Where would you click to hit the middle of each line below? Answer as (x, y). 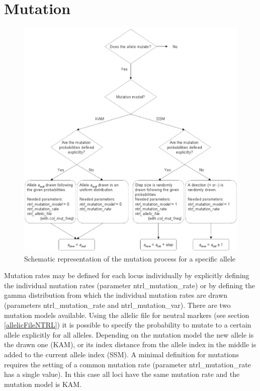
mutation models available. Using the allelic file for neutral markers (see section (127, 315)
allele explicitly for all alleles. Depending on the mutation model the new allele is (129, 334)
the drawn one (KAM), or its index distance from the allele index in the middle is (130, 344)
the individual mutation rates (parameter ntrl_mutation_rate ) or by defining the (129, 285)
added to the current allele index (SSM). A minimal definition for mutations (121, 354)
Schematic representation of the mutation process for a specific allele (130, 258)
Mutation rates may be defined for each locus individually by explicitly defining (127, 275)
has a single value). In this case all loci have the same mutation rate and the (122, 374)
